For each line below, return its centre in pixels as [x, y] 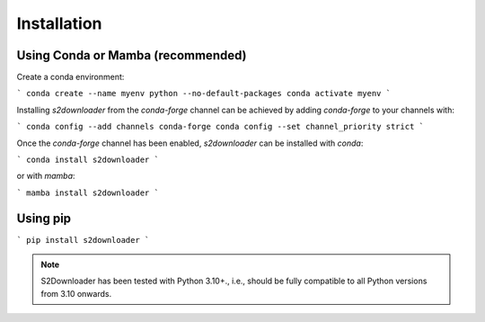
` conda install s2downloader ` [88, 160]
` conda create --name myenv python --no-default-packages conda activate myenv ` [203, 94]
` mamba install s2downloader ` [88, 192]
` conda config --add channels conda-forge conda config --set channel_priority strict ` [220, 127]
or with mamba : [46, 176]
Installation [59, 23]
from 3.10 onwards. [76, 293]
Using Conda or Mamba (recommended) [132, 55]
